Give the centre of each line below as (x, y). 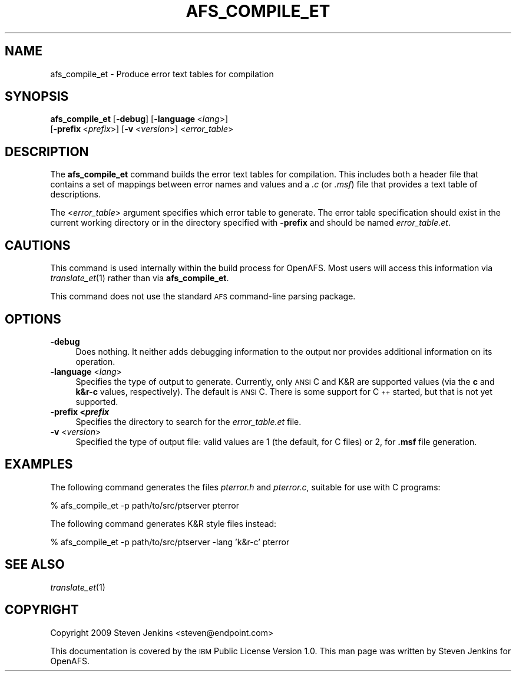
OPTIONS (33, 319)
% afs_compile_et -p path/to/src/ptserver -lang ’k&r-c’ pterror (170, 542)
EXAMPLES (39, 464)
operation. (95, 361)
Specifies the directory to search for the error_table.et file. (188, 421)
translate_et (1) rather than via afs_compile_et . (140, 278)
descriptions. (75, 194)
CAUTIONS (38, 245)
